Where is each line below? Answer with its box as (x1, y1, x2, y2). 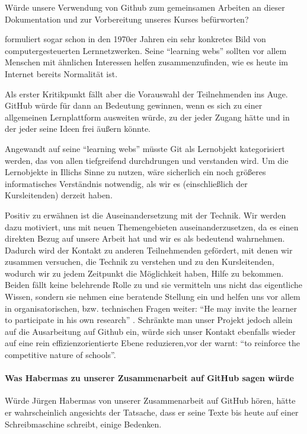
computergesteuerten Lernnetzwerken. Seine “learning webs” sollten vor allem (5, 44, 287, 56)
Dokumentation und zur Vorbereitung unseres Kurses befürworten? (5, 12, 249, 25)
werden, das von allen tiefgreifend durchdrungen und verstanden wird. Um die (5, 154, 289, 166)
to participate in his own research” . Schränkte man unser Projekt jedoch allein (5, 313, 293, 326)
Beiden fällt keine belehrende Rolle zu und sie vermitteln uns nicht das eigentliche (5, 278, 302, 291)
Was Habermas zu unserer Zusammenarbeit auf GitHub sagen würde (5, 372, 294, 384)
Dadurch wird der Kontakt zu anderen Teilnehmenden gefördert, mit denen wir (5, 243, 293, 256)
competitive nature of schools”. (5, 349, 116, 361)
